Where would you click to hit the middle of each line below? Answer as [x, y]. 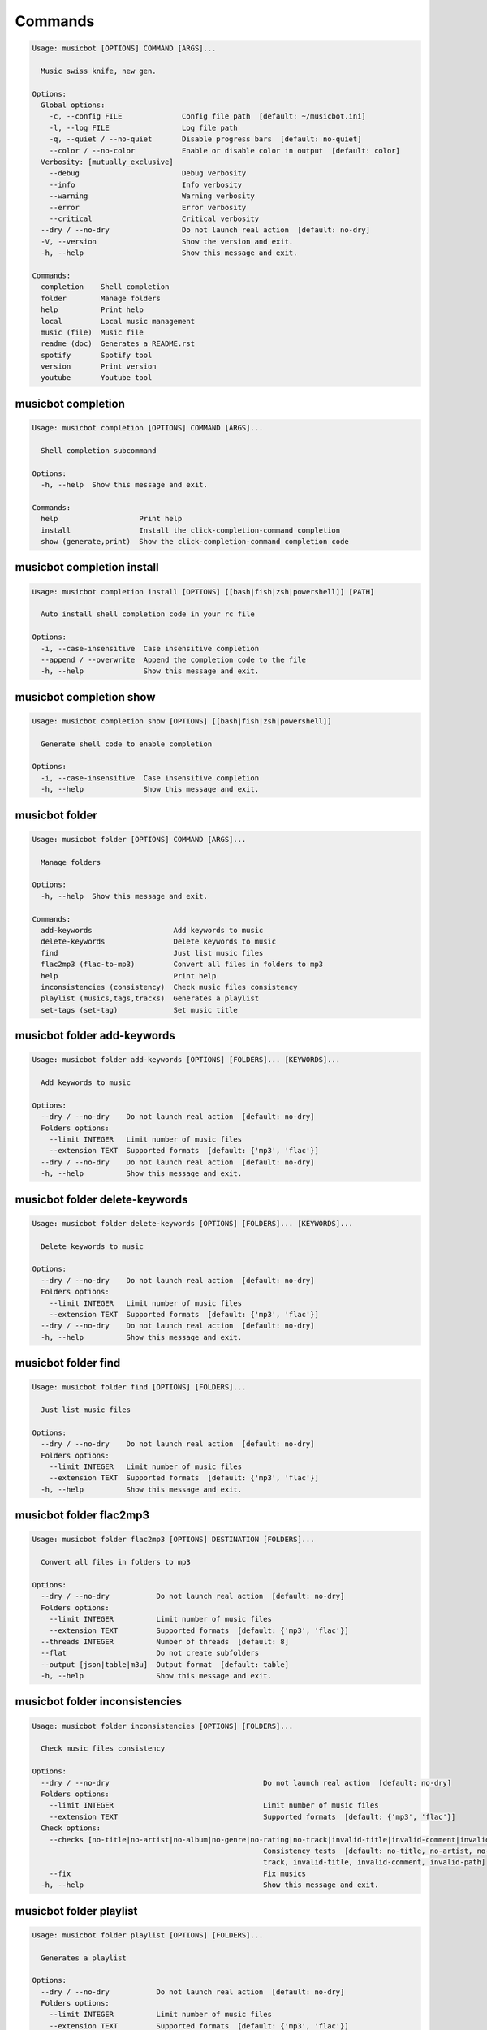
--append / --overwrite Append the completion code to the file [174, 659]
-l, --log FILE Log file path [144, 127]
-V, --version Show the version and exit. [167, 241]
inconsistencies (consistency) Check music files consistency [169, 987]
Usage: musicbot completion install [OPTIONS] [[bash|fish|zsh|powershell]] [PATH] [203, 592]
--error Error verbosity [148, 207]
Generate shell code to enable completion [127, 744]
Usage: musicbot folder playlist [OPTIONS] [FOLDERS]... [148, 1935]
